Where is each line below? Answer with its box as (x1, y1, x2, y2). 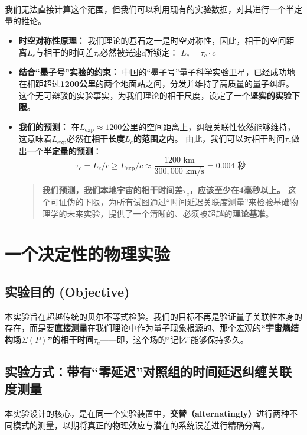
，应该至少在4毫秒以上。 (189, 184, 285, 196)
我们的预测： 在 (18, 120, 80, 132)
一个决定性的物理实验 (5, 242, 171, 266)
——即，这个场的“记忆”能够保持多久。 (100, 333, 249, 345)
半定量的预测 (43, 144, 93, 157)
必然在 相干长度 (67, 132, 125, 145)
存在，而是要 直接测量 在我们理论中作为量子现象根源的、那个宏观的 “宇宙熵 (5, 322, 290, 334)
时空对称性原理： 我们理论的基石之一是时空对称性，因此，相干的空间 (18, 34, 286, 47)
